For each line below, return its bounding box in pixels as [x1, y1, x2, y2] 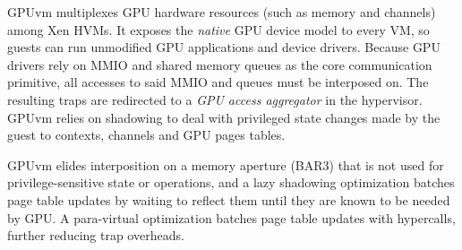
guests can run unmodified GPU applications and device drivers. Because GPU [7, 38, 441, 56]
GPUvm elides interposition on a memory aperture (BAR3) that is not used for [7, 155, 444, 174]
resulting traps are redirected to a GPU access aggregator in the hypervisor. [7, 90, 423, 108]
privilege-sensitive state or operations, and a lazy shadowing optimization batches [7, 173, 455, 192]
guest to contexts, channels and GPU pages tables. [7, 125, 286, 144]
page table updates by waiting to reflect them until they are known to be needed [7, 190, 450, 209]
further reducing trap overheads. [7, 226, 184, 245]
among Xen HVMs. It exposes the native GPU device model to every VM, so [7, 20, 430, 39]
